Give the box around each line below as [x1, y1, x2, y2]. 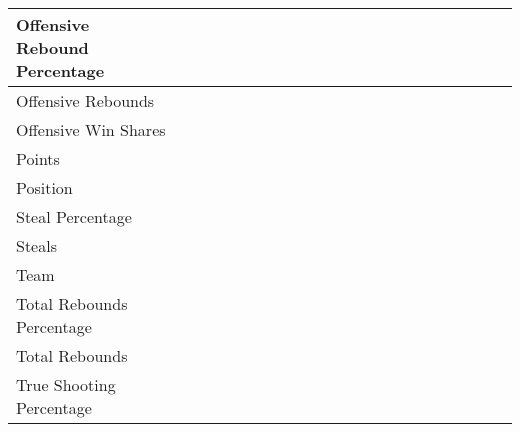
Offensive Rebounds [16, 89, 155, 112]
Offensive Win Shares [16, 118, 166, 141]
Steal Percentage [16, 205, 132, 228]
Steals [16, 234, 57, 257]
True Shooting [16, 373, 116, 396]
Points [16, 147, 60, 170]
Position [16, 176, 73, 199]
